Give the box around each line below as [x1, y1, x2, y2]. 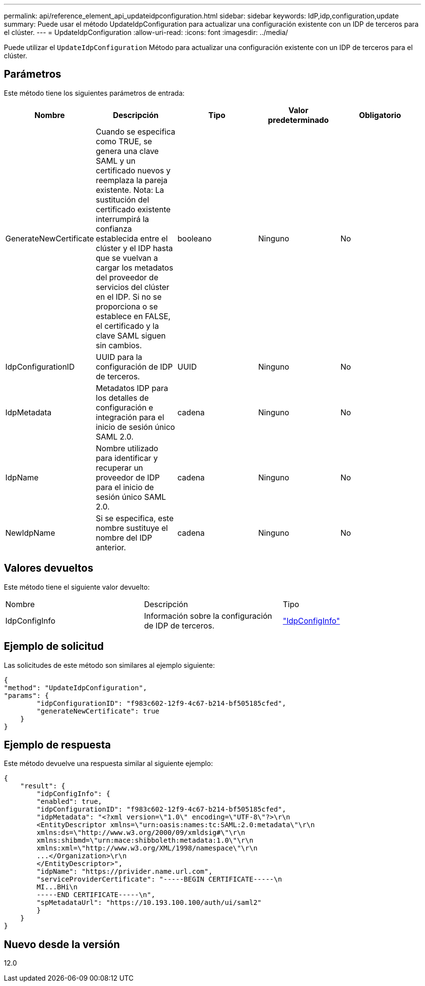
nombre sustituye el [96, 523, 168, 533]
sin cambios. [96, 340, 142, 350]
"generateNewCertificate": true [36, 707, 160, 715]
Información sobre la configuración [144, 611, 272, 621]
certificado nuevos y [96, 165, 171, 175]
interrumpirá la [96, 214, 149, 224]
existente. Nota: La [96, 185, 164, 195]
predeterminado [268, 115, 329, 125]
